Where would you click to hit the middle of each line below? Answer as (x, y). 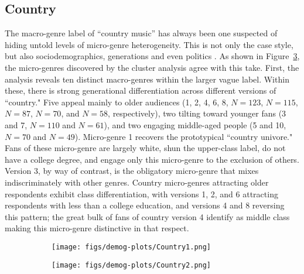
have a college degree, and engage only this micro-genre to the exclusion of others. (152, 159)
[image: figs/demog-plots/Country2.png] (131, 265)
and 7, (16, 124)
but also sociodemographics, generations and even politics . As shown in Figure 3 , (152, 56)
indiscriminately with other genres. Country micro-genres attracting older (137, 182)
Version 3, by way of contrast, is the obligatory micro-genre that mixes (132, 171)
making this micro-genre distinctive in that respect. (97, 228)
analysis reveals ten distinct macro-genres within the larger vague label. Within (147, 79)
